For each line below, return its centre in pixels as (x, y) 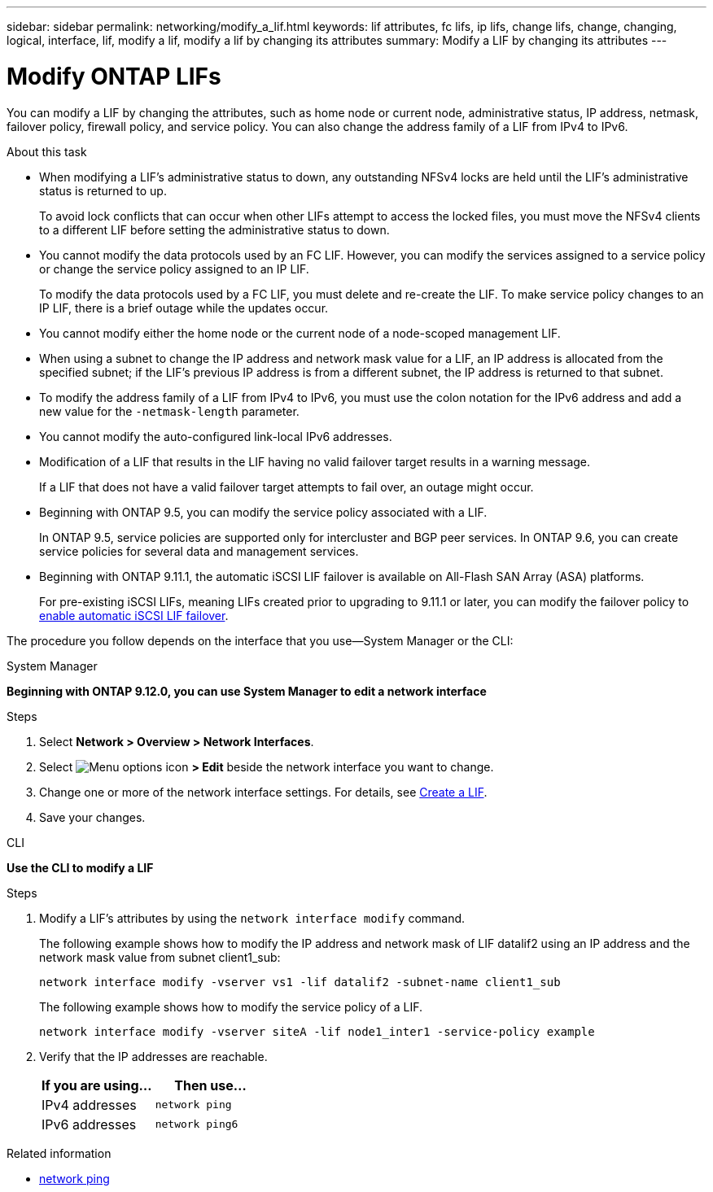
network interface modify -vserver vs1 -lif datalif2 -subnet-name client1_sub (300, 982)
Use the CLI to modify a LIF (80, 867)
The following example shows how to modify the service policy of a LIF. (231, 1006)
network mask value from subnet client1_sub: (160, 957)
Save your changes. (92, 817)
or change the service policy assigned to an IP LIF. (174, 269)
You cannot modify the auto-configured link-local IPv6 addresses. (216, 436)
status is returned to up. (103, 190)
